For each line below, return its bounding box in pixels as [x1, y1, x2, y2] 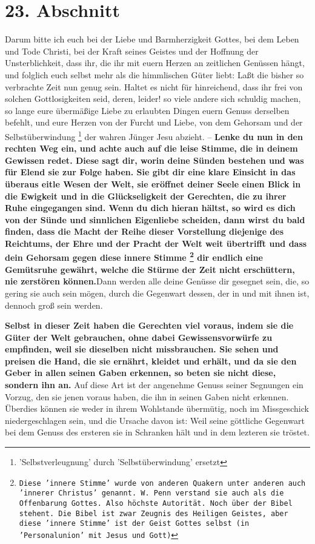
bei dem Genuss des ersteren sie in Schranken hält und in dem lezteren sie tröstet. [5, 426, 310, 438]
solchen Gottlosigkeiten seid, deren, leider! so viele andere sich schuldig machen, [5, 92, 301, 105]
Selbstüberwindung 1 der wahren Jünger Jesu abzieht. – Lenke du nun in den [5, 128, 303, 143]
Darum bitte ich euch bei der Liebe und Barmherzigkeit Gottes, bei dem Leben [5, 33, 299, 45]
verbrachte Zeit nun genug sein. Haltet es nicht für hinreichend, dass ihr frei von [5, 80, 303, 93]
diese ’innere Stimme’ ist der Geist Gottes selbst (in [19, 519, 250, 528]
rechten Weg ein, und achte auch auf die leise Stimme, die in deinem [5, 142, 298, 155]
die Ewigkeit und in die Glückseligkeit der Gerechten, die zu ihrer [5, 189, 287, 202]
